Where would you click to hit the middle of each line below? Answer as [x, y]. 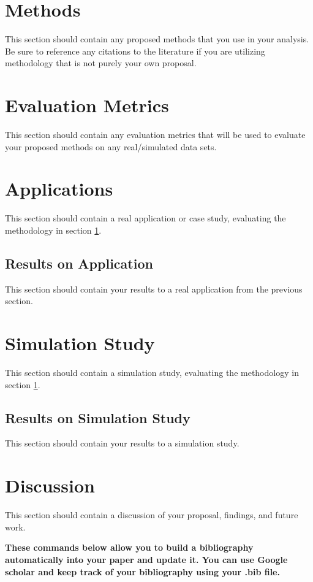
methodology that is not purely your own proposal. [101, 63]
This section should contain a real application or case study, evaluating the [145, 218]
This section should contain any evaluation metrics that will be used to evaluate [155, 135]
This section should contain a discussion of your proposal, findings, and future [152, 515]
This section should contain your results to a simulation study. [122, 443]
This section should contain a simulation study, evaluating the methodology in [152, 373]
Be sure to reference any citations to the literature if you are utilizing [135, 51]
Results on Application [79, 263]
